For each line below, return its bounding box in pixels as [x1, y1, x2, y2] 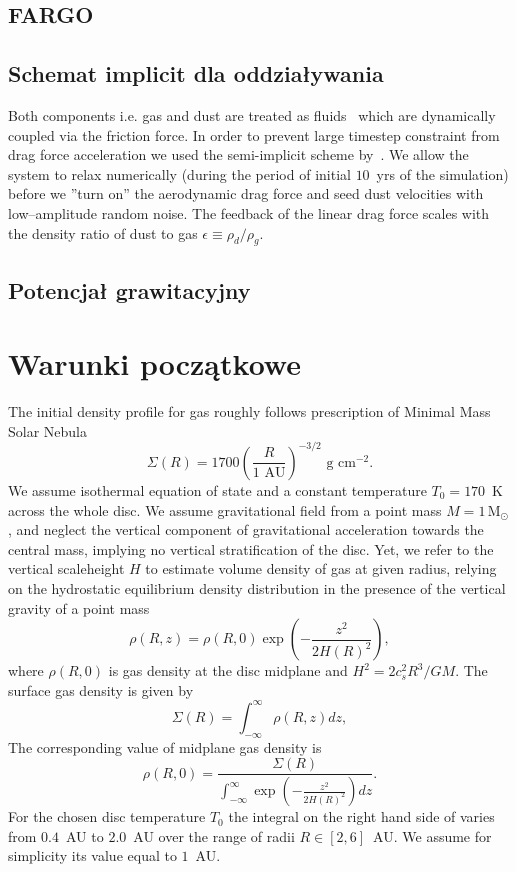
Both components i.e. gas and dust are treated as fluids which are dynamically [8, 104, 496, 125]
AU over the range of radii [133, 825, 295, 846]
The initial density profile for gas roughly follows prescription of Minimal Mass [8, 401, 491, 422]
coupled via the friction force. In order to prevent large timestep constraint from [8, 124, 500, 145]
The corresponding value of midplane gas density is [8, 736, 322, 757]
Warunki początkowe [8, 343, 301, 384]
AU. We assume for [373, 825, 492, 846]
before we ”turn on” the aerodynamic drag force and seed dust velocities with [8, 183, 484, 204]
